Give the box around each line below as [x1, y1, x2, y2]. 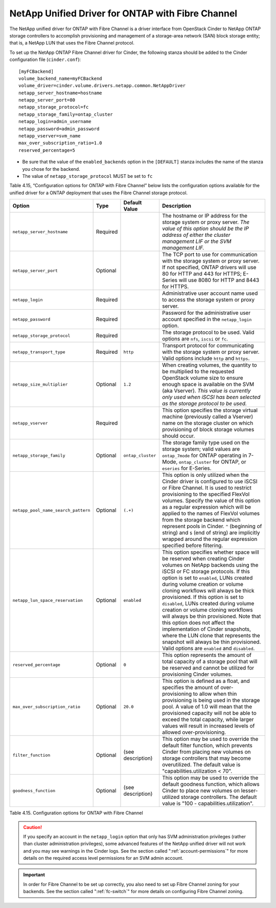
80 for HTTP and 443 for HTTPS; [162, 270, 242, 277]
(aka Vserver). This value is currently [162, 387, 251, 394]
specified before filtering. [162, 542, 223, 549]
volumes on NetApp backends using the [162, 561, 259, 569]
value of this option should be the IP [162, 225, 249, 232]
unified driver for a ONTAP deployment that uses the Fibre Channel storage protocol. [9, 190, 188, 196]
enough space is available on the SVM [162, 381, 255, 388]
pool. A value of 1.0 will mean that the [162, 703, 252, 710]
